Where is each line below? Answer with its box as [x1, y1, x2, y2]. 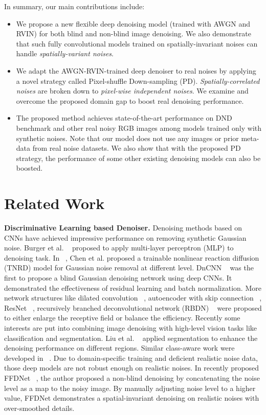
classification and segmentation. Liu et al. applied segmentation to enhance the [4, 332, 258, 343]
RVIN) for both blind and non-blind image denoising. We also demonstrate [16, 28, 251, 39]
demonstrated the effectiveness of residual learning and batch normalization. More [4, 282, 261, 293]
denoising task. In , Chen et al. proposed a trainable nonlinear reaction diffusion [4, 252, 259, 263]
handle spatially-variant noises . [16, 48, 114, 59]
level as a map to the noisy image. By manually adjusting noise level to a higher [4, 382, 256, 393]
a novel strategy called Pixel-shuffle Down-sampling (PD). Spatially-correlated [16, 75, 260, 86]
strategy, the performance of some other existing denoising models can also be [16, 152, 261, 163]
